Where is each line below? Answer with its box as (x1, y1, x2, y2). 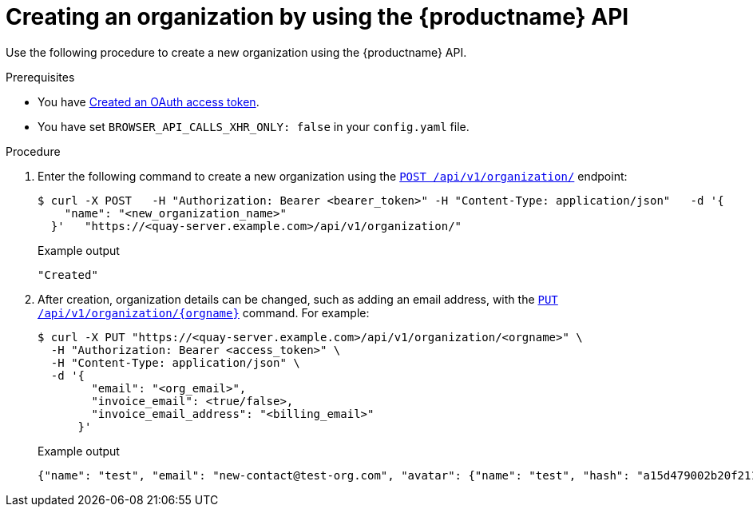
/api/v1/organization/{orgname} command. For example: (38, 305, 370, 320)
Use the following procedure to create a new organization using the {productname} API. (6, 45, 467, 59)
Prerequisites (6, 70, 75, 84)
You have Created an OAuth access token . (38, 94, 260, 109)
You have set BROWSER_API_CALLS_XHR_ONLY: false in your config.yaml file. (38, 119, 470, 133)
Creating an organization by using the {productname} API (6, 3, 629, 30)
